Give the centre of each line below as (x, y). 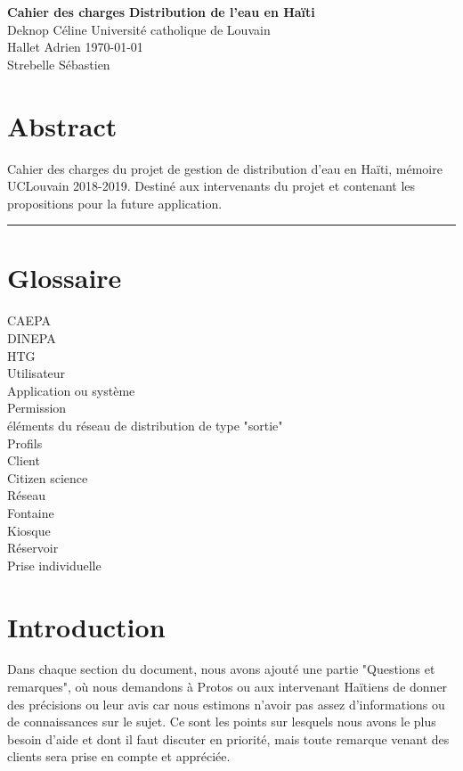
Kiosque (29, 530)
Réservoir (33, 548)
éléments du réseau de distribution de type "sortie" (145, 425)
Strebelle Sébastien (59, 64)
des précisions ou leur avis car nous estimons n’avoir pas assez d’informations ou (226, 704)
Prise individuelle (54, 565)
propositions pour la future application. (115, 203)
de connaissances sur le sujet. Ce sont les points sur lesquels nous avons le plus (222, 722)
